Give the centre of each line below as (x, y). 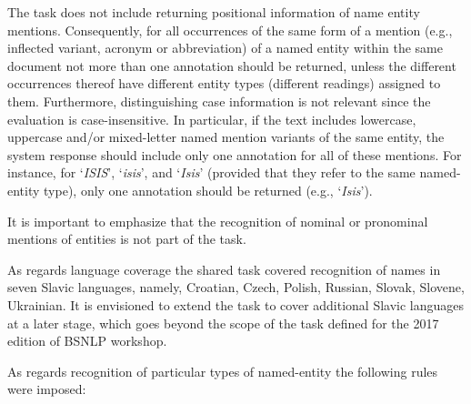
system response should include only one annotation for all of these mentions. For (235, 154)
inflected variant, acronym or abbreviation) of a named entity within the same (225, 48)
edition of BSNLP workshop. (87, 341)
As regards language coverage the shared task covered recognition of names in (224, 269)
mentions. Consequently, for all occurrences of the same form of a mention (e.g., (230, 30)
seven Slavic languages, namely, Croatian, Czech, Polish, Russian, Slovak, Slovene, (236, 287)
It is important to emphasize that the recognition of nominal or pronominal (218, 221)
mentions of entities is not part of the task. (127, 239)
